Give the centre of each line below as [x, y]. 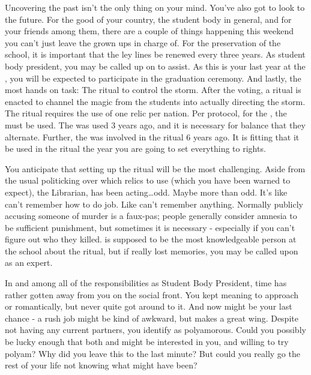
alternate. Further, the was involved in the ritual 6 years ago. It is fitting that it [152, 136]
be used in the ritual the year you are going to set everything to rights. [135, 148]
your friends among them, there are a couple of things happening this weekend [149, 31]
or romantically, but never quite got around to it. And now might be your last [149, 306]
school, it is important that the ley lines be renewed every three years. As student [155, 54]
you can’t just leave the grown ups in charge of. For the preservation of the [143, 42]
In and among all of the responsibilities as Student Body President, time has [146, 283]
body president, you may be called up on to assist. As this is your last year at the [155, 66]
